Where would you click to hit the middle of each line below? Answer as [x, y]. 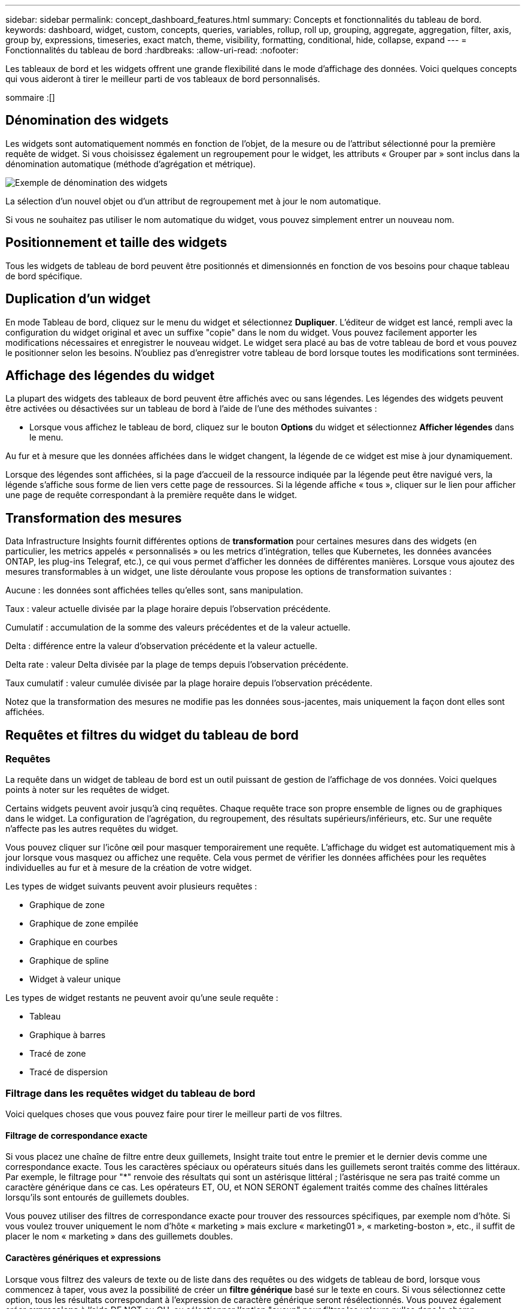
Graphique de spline [69, 961]
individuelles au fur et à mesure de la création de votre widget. [129, 868]
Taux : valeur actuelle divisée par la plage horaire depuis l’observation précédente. [168, 609]
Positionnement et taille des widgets [116, 243]
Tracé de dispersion [69, 1072]
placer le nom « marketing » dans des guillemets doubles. [119, 1236]
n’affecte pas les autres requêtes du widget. [92, 829]
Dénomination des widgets [87, 120]
